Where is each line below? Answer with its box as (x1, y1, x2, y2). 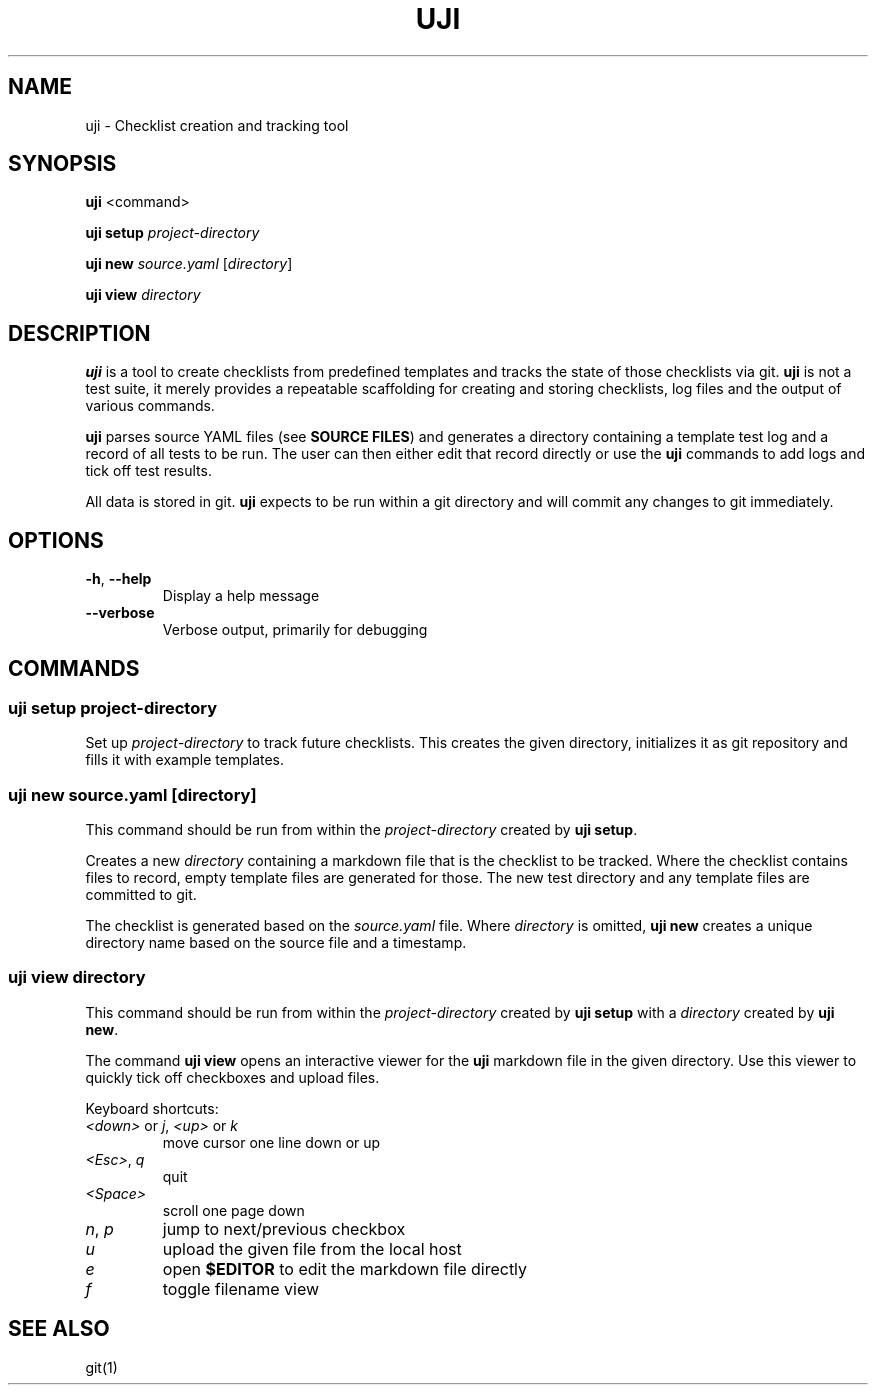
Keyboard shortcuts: (85, 1099, 219, 1117)
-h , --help (85, 570, 152, 588)
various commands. (85, 397, 215, 415)
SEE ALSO (8, 1316, 110, 1342)
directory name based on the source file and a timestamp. (85, 934, 467, 952)
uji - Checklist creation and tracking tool (85, 116, 349, 134)
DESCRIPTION (8, 320, 151, 346)
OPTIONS (8, 527, 104, 553)
